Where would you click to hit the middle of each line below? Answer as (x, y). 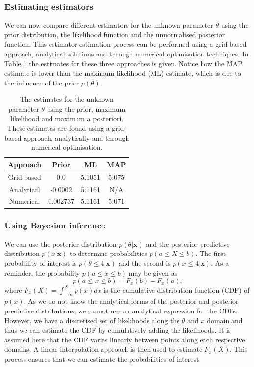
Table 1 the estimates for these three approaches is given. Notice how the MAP (124, 63)
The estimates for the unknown (67, 99)
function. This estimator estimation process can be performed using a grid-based (126, 44)
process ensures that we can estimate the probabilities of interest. (103, 359)
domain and (225, 320)
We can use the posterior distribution (61, 243)
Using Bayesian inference (55, 225)
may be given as (153, 272)
